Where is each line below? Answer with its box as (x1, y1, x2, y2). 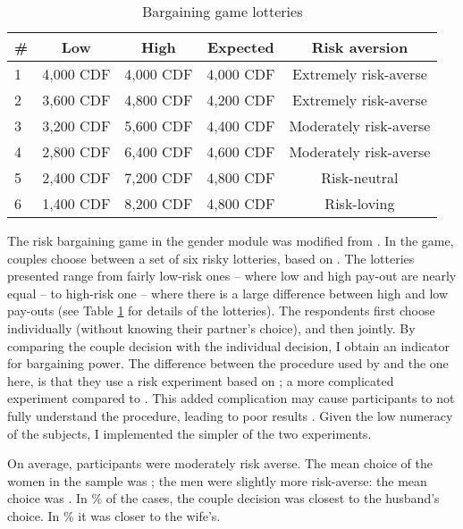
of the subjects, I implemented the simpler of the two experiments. (7, 424, 372, 442)
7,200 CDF (124, 167, 193, 188)
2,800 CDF (42, 141, 111, 162)
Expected (206, 37, 274, 57)
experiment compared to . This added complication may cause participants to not (7, 389, 455, 407)
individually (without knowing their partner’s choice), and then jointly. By (7, 318, 416, 337)
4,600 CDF (206, 141, 275, 162)
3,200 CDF (42, 115, 111, 136)
